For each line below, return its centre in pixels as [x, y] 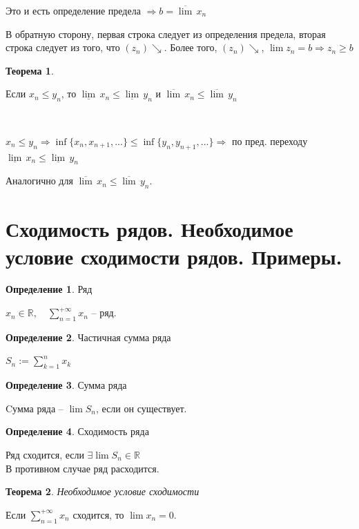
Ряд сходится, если [45, 455]
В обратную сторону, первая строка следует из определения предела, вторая [166, 33]
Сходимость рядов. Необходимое [149, 229]
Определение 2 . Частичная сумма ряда [88, 337]
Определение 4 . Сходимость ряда [77, 431]
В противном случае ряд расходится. [83, 468]
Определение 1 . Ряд [49, 289]
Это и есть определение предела [73, 10]
